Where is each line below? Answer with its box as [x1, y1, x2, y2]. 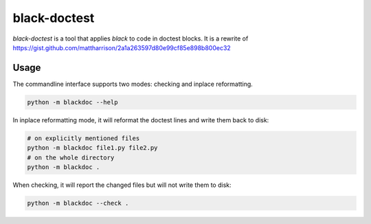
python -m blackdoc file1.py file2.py [27, 144, 158, 152]
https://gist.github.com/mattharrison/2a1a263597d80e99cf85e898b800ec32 [12, 43, 232, 52]
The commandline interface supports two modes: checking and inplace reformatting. [12, 80, 254, 88]
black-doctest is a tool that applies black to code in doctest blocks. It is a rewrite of [12, 34, 249, 43]
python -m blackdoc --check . [27, 199, 129, 207]
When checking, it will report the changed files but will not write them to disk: [12, 181, 232, 189]
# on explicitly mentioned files [27, 134, 140, 142]
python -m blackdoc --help [27, 98, 118, 106]
